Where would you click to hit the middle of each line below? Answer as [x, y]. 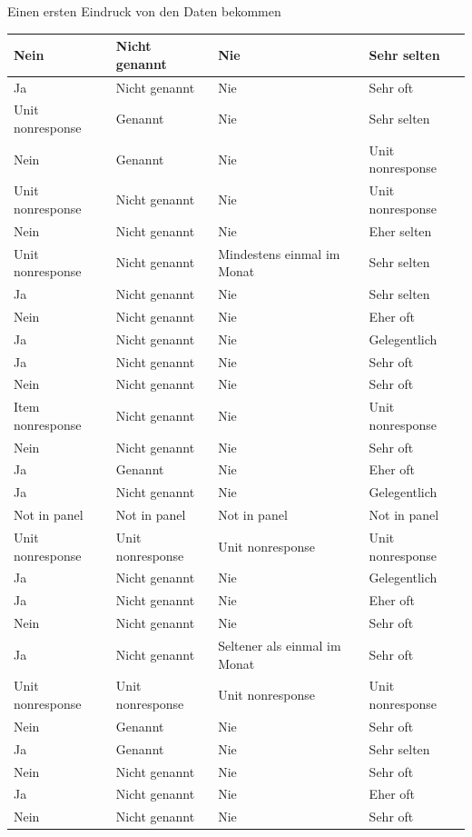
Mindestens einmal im [279, 253]
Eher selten [400, 230]
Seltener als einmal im [280, 645]
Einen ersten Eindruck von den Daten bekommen [144, 11]
